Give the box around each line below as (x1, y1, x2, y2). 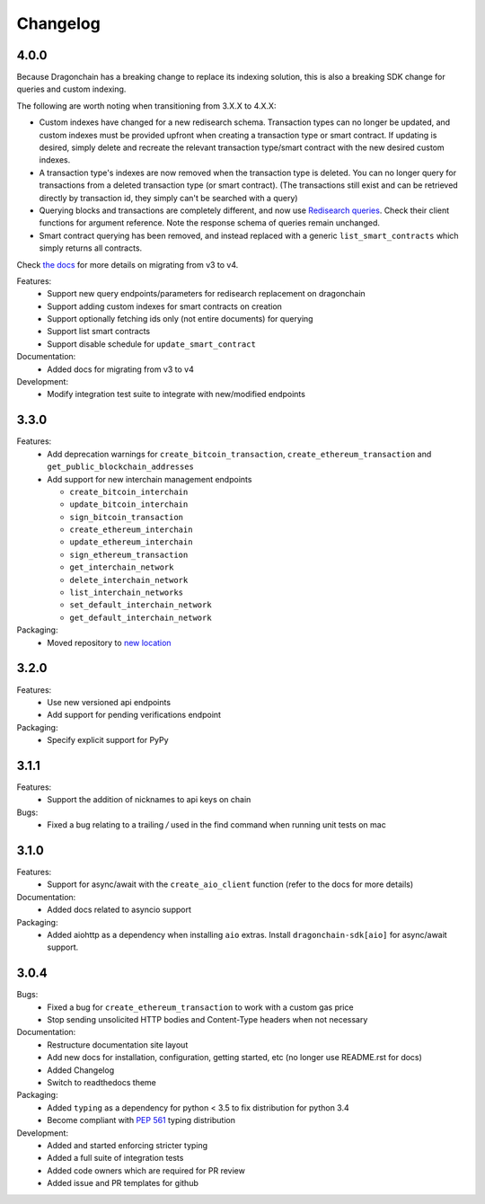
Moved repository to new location (47, 637, 172, 648)
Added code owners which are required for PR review (47, 1164, 246, 1176)
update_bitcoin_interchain (69, 500, 189, 509)
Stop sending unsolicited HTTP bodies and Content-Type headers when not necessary (47, 1014, 368, 1025)
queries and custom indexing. (16, 84, 127, 94)
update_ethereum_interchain (69, 537, 193, 547)
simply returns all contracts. (39, 243, 143, 253)
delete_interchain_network (69, 575, 189, 585)
